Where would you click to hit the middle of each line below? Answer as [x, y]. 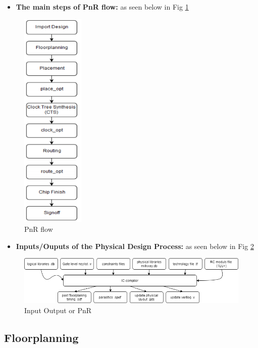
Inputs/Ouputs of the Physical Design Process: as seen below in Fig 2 [135, 246]
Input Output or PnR [58, 310]
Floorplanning [41, 337]
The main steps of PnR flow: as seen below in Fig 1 [102, 7]
